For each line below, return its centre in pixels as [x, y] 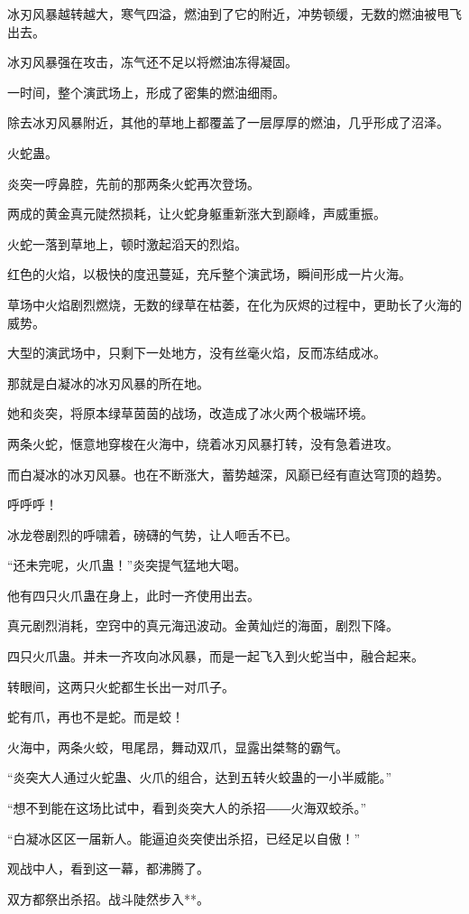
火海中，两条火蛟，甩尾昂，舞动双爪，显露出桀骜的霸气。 [178, 746]
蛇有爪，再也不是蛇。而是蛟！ [96, 717]
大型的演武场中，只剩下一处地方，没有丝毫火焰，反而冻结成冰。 [197, 353]
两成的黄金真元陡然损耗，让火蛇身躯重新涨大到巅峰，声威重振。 [197, 214]
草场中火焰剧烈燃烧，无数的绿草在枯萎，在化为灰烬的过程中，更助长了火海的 [234, 304]
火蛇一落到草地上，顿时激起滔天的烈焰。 [127, 243]
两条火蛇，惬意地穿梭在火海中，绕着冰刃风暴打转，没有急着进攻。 [203, 443]
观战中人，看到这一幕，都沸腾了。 [108, 868]
